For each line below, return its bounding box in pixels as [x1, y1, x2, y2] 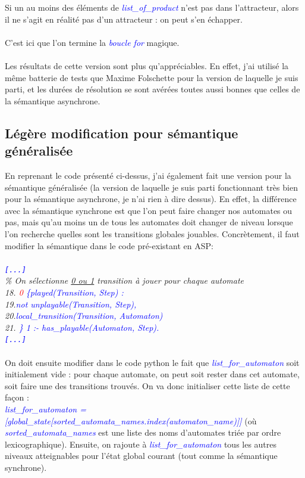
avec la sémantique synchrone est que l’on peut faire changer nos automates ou [5, 204, 293, 216]
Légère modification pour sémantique [5, 123, 238, 142]
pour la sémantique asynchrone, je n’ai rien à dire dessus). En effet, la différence [5, 193, 297, 205]
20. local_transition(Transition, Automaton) [5, 309, 163, 322]
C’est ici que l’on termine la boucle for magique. [5, 36, 180, 48]
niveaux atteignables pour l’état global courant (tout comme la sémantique [5, 449, 278, 462]
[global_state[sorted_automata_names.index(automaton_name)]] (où [5, 414, 257, 427]
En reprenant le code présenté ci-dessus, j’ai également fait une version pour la [5, 169, 291, 181]
